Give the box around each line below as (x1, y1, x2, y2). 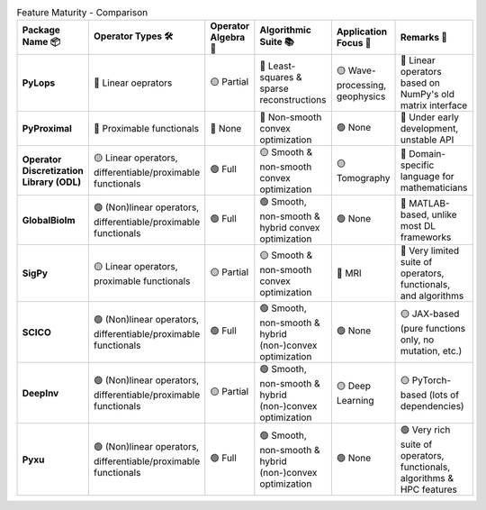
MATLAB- (409, 196, 450, 209)
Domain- (409, 147, 445, 159)
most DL (400, 219, 436, 232)
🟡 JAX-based (400, 307, 460, 320)
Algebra (210, 32, 246, 44)
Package (22, 23, 60, 36)
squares (259, 71, 294, 84)
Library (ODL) (22, 176, 81, 188)
